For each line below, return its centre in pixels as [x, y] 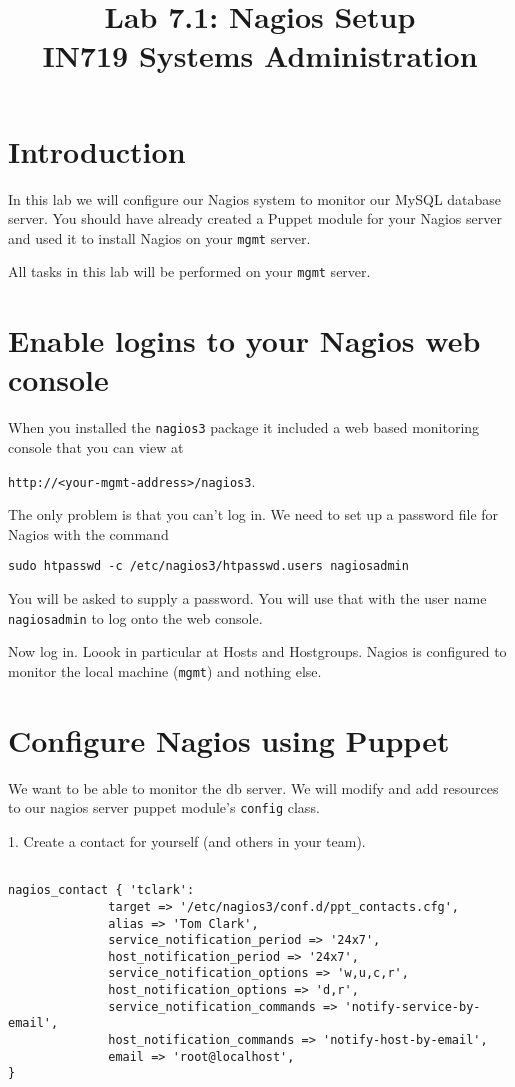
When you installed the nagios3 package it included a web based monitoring [244, 427]
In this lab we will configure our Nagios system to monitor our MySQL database [255, 198]
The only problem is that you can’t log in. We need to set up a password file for [253, 514]
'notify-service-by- [412, 1006]
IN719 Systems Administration [260, 55]
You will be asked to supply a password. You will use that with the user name [247, 598]
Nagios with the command [88, 533]
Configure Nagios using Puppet [229, 739]
